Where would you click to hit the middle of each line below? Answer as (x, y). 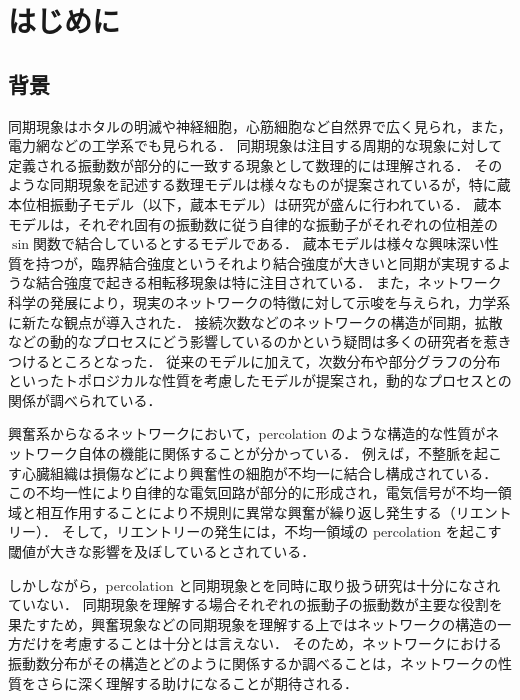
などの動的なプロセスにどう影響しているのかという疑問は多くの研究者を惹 (253, 341)
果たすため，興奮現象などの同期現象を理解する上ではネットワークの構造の (253, 623)
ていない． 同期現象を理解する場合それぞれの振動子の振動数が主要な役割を (255, 604)
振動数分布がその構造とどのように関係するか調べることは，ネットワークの (253, 663)
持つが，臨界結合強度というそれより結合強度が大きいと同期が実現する (266, 262)
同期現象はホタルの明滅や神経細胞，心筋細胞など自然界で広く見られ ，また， (260, 125)
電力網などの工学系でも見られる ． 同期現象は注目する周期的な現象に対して (255, 145)
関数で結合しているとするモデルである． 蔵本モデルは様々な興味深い (258, 243)
